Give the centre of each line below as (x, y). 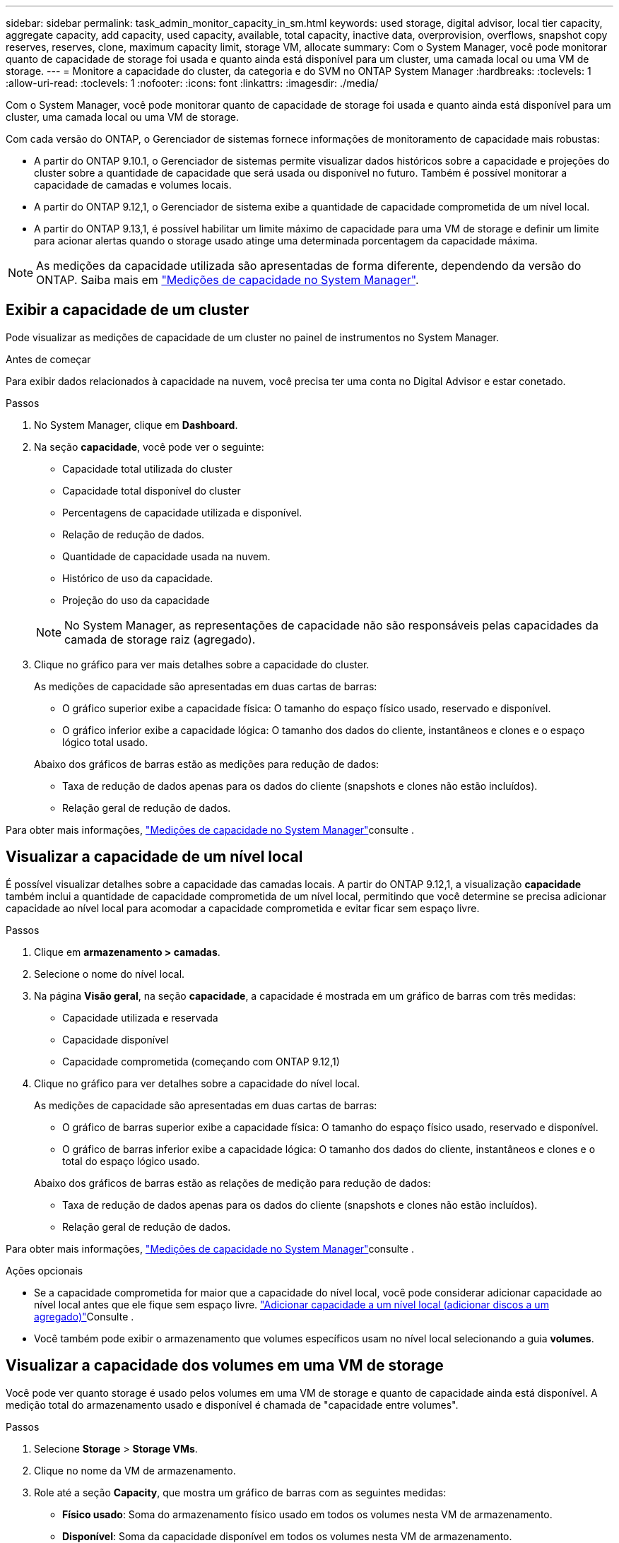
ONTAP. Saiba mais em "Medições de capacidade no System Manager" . (228, 280)
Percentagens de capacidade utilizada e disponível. (182, 512)
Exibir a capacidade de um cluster (128, 310)
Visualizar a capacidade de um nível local (154, 857)
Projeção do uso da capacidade (136, 600)
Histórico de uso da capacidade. (138, 578)
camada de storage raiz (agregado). (160, 639)
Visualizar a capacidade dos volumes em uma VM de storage (225, 1366)
